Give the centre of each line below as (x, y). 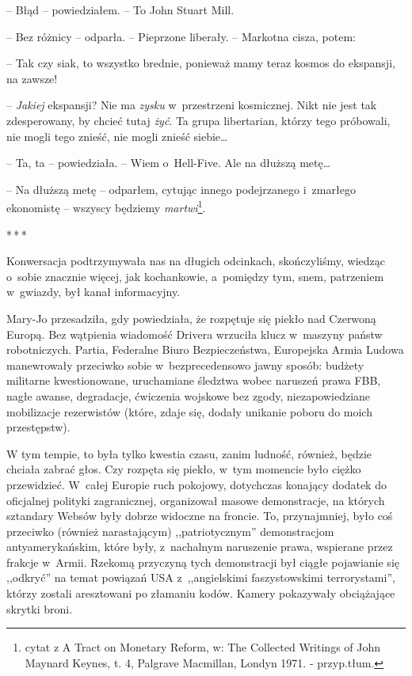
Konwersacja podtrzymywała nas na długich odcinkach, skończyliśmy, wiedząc (196, 261)
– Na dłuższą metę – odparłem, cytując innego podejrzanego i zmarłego (181, 189)
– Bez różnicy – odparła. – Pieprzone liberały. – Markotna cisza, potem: (181, 36)
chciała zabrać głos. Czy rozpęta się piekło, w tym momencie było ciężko (184, 469)
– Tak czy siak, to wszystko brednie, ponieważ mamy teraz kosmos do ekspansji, (201, 63)
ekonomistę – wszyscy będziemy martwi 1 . (106, 206)
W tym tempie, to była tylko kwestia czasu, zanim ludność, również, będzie (189, 453)
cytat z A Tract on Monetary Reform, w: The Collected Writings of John (203, 647)
